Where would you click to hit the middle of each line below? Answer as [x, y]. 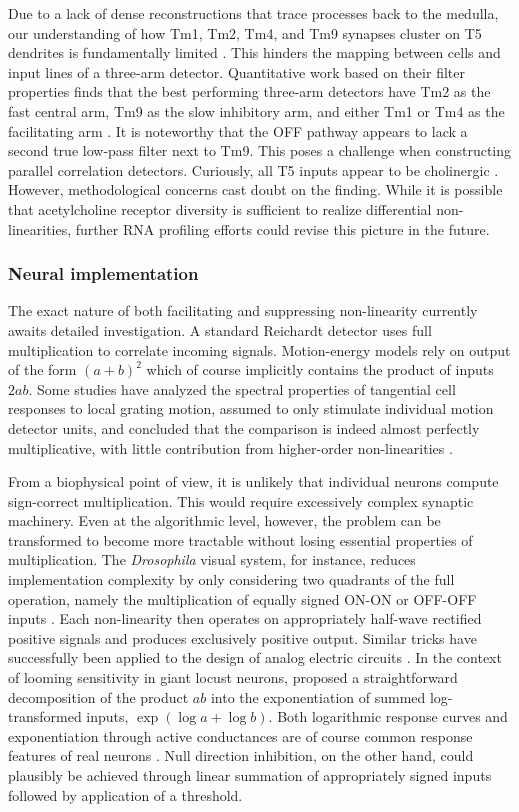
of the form [42, 369]
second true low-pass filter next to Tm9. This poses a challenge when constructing [260, 150]
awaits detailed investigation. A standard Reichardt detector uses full [220, 329]
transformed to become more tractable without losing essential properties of [240, 539]
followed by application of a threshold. [125, 794]
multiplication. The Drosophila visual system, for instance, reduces [212, 559]
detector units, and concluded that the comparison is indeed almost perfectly [244, 427]
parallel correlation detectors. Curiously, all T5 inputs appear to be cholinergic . [253, 169]
